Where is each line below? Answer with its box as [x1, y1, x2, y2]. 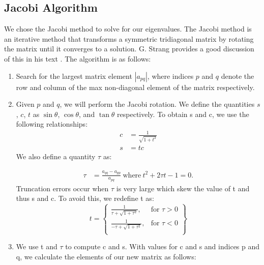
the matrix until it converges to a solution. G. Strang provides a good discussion [4, 43, 254, 54]
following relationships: [16, 119, 88, 129]
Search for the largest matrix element [16, 70, 132, 81]
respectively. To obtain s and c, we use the [117, 108, 249, 119]
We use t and [16, 241, 57, 252]
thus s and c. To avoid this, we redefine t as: [16, 193, 154, 203]
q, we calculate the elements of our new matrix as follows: [16, 251, 196, 261]
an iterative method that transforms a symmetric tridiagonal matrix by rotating [4, 33, 254, 44]
